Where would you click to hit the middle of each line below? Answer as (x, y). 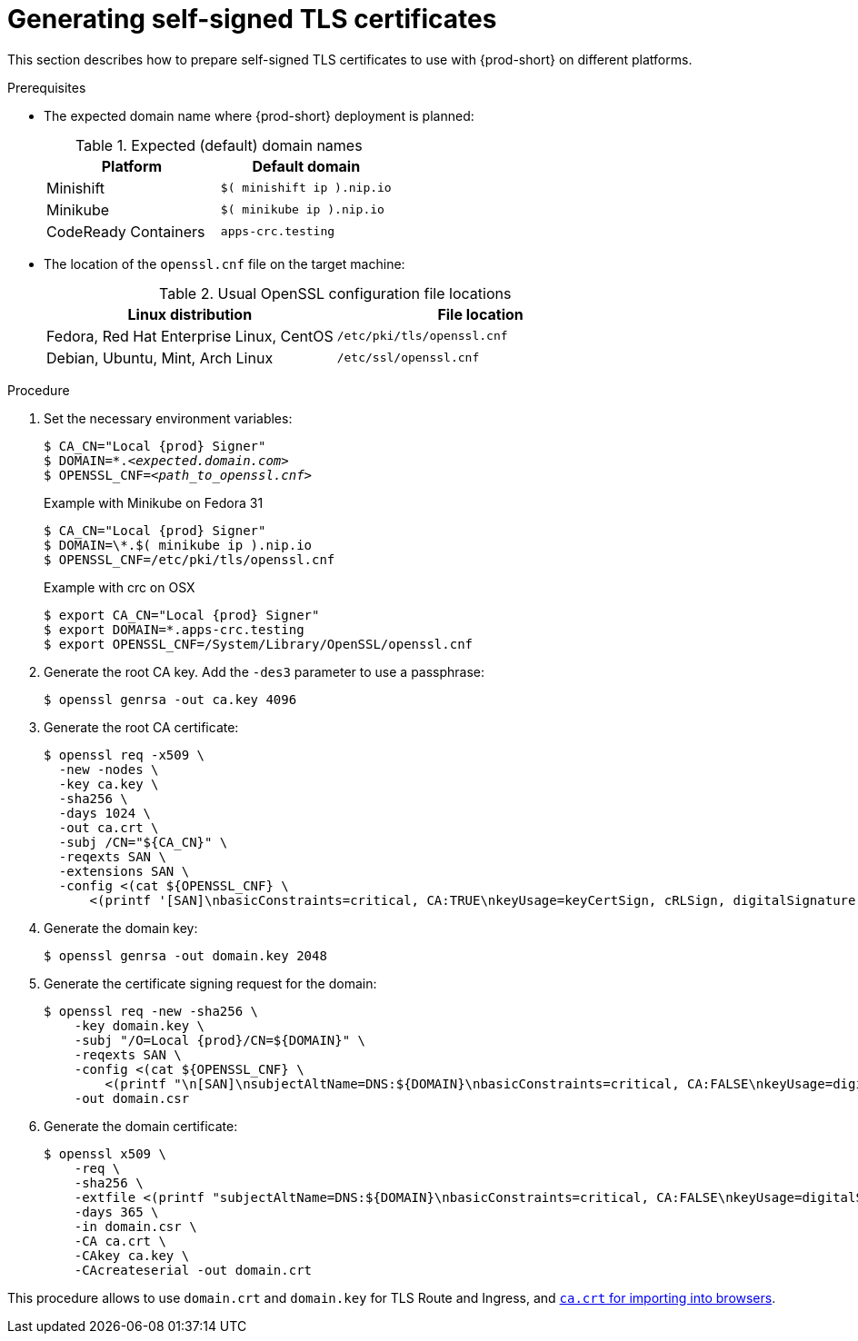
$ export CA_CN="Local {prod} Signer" (182, 615)
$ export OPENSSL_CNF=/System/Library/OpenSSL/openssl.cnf (259, 644)
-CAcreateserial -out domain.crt (193, 1270)
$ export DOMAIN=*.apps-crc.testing (174, 629)
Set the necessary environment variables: (168, 418)
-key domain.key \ (140, 1025)
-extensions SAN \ (124, 871)
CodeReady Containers (126, 231)
